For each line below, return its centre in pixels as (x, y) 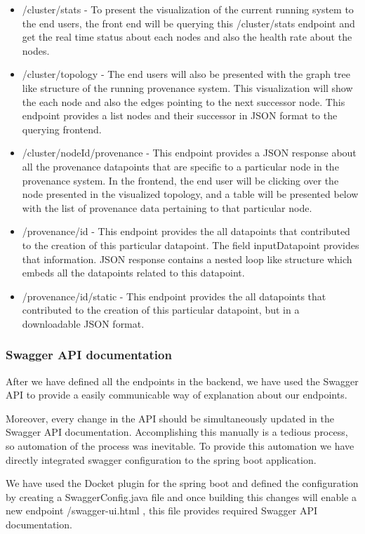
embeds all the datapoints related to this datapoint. (133, 273)
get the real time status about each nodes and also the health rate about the (187, 37)
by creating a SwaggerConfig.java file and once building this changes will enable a (181, 496)
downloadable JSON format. (83, 323)
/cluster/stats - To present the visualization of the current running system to (188, 9)
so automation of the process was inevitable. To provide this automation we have (180, 446)
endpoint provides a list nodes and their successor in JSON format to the (180, 115)
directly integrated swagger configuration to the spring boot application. (161, 459)
